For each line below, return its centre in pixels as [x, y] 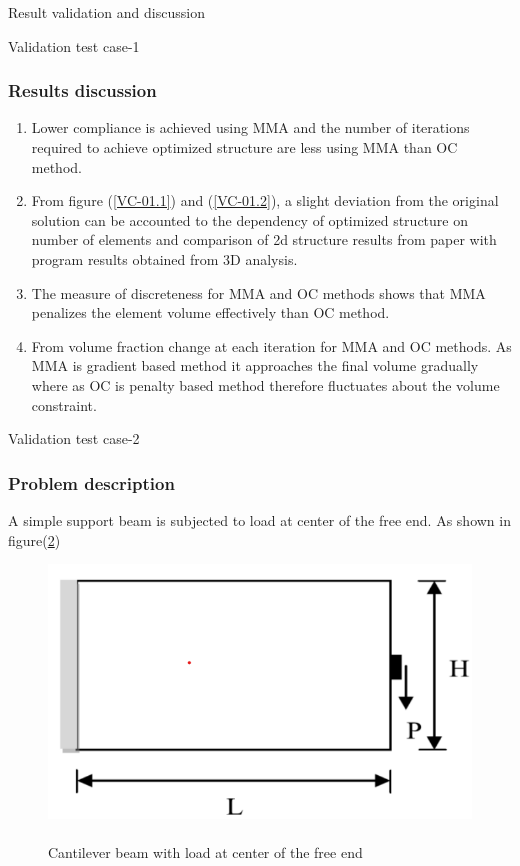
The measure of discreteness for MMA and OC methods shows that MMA [258, 292]
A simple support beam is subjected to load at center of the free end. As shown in [259, 519]
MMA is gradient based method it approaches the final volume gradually [255, 365]
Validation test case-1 [74, 45]
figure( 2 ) [34, 539]
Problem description [91, 482]
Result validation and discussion [106, 12]
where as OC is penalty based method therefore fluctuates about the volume [265, 384]
